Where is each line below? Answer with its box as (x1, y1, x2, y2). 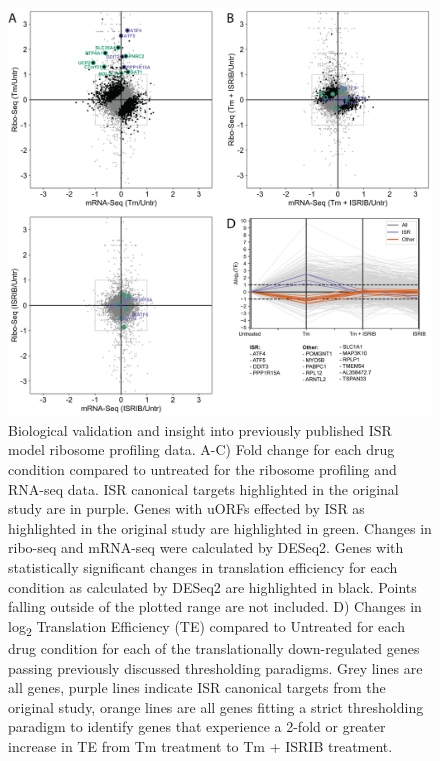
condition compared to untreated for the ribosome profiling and (8, 459, 397, 480)
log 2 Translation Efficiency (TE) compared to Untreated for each (8, 615, 405, 639)
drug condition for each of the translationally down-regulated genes (8, 637, 420, 658)
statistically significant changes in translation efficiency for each (8, 557, 398, 578)
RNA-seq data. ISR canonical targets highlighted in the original (8, 478, 399, 499)
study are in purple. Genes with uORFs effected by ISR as (8, 498, 365, 519)
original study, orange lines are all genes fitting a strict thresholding (8, 696, 424, 717)
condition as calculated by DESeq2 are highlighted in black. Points (8, 576, 417, 597)
